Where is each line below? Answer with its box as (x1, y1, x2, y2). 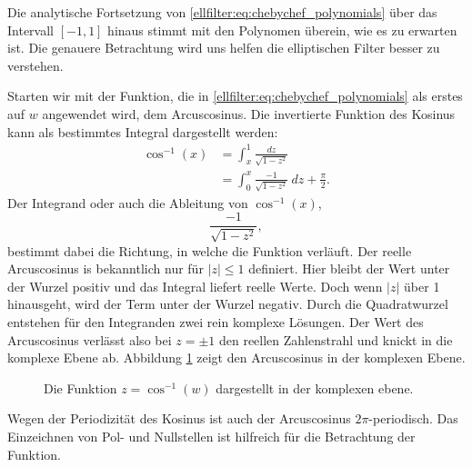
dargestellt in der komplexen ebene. (216, 378, 414, 397)
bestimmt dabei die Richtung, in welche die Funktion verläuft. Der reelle (7, 241, 412, 260)
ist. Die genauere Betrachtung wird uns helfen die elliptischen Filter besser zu (7, 38, 440, 57)
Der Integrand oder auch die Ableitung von (7, 193, 248, 212)
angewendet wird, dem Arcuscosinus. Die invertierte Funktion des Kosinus (42, 104, 456, 123)
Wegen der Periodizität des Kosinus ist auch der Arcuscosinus (7, 409, 351, 428)
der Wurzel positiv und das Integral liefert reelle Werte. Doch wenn (7, 276, 383, 295)
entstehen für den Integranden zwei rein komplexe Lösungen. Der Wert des (7, 313, 424, 332)
